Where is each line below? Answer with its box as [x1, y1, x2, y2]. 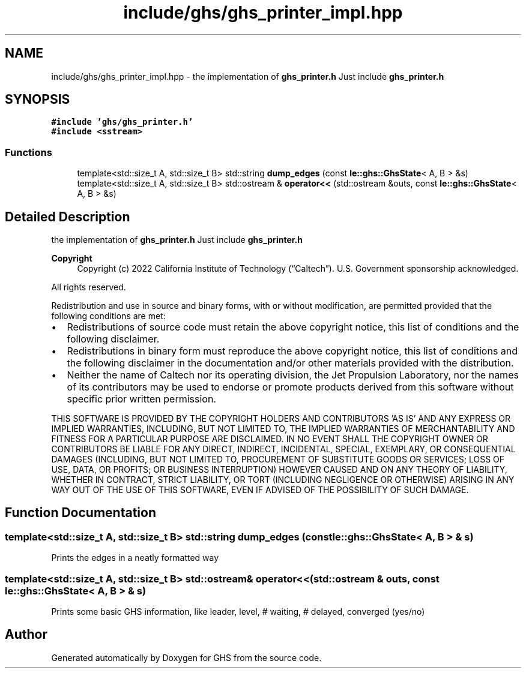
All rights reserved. [51, 282, 126, 293]
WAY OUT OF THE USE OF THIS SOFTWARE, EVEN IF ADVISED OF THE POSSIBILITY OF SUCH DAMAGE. [51, 485, 469, 495]
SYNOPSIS [5, 92, 70, 107]
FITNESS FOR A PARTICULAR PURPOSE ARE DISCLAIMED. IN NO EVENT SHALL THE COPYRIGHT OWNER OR [51, 434, 488, 444]
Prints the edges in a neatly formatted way [51, 552, 219, 563]
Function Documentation [5, 505, 156, 521]
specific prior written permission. [67, 393, 216, 405]
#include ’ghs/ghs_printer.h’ [51, 117, 193, 127]
